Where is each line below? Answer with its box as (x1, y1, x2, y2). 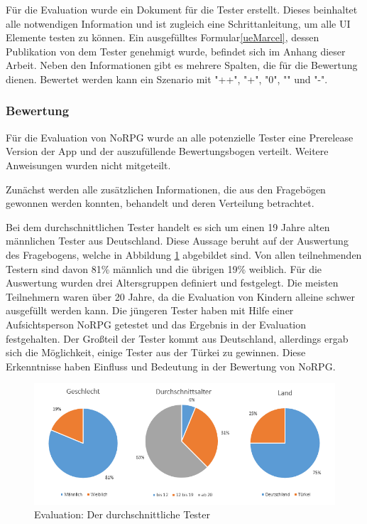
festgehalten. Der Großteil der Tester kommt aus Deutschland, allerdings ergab (6, 331, 349, 346)
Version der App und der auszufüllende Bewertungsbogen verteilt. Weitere (6, 144, 329, 159)
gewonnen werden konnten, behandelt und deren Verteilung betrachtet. (6, 196, 314, 210)
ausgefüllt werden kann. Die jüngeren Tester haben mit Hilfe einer (6, 303, 294, 318)
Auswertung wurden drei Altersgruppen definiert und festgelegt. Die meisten (6, 275, 339, 290)
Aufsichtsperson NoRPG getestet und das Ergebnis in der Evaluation (6, 316, 307, 331)
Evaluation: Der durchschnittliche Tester (34, 507, 211, 522)
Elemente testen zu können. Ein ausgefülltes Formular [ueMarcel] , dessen (6, 30, 319, 45)
